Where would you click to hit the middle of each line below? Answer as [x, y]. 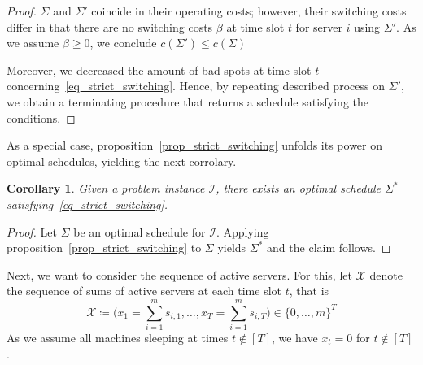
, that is [309, 291]
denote [386, 274]
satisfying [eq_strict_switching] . [87, 204]
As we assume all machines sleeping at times [118, 338]
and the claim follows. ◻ [329, 248]
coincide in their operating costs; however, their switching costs [249, 11]
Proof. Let [32, 231]
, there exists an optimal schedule [298, 188]
